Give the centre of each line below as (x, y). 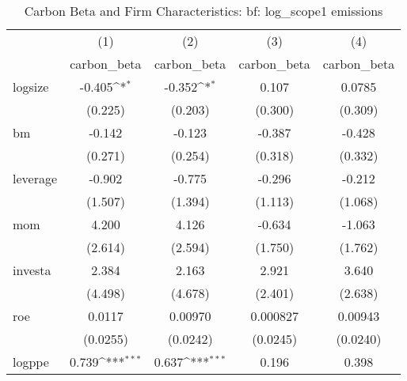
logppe (31, 362)
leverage (35, 178)
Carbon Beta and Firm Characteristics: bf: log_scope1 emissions (203, 11)
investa (32, 270)
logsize (31, 87)
